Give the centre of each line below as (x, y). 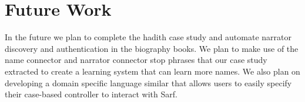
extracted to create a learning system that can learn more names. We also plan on (152, 71)
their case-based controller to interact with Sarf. (91, 94)
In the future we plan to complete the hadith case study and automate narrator (148, 37)
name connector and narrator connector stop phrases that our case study (136, 60)
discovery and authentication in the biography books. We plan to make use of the (152, 48)
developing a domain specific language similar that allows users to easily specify (148, 82)
